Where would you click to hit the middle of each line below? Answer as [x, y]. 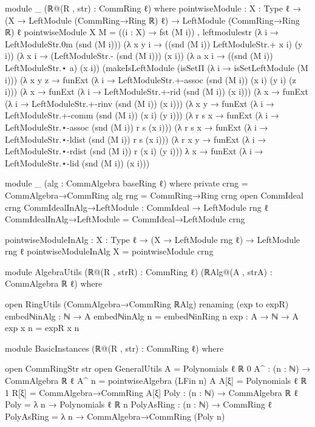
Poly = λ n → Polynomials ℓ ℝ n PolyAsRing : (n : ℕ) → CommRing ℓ [139, 404]
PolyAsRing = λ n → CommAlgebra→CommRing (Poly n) [115, 416]
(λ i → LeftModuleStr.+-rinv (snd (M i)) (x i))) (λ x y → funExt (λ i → [140, 103]
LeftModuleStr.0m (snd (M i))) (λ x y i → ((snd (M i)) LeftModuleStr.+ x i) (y [154, 43]
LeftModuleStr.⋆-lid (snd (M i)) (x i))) [77, 162]
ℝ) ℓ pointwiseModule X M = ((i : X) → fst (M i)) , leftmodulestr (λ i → [142, 32]
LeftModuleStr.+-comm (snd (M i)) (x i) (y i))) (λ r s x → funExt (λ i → [142, 115]
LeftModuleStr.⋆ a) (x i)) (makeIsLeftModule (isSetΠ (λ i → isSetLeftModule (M [157, 67]
